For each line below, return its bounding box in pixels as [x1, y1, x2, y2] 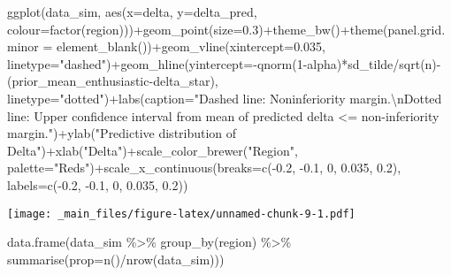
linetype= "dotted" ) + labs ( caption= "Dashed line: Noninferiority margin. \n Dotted [7, 88, 442, 107]
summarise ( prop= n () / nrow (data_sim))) [7, 249, 225, 268]
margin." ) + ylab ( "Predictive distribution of [7, 124, 237, 142]
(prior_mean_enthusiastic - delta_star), [7, 72, 218, 90]
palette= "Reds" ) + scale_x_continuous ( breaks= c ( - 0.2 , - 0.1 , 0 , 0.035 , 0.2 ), [7, 158, 401, 177]
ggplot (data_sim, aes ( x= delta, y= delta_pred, [7, 3, 257, 20]
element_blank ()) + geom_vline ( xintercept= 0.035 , [57, 37, 325, 56]
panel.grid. [387, 19, 446, 38]
